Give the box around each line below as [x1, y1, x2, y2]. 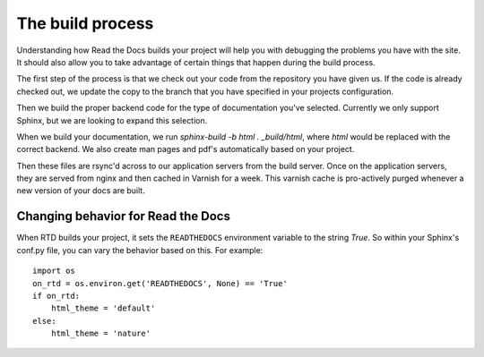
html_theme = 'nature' [50, 328, 151, 339]
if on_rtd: [32, 291, 81, 301]
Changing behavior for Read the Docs [16, 208, 230, 224]
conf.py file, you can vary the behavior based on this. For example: [16, 244, 264, 255]
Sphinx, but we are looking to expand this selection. [16, 115, 208, 125]
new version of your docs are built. [16, 185, 145, 196]
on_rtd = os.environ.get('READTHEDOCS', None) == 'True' [32, 278, 289, 288]
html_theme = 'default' [50, 303, 156, 313]
